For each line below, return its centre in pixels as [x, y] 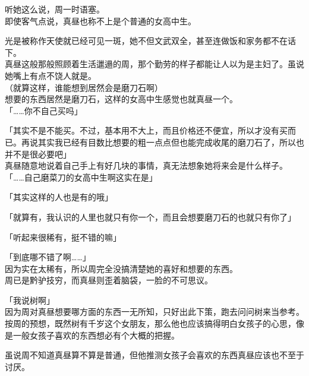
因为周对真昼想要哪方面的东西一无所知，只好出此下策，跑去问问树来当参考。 [154, 312]
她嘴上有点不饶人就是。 [51, 75]
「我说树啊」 [30, 300]
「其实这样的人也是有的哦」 [59, 197]
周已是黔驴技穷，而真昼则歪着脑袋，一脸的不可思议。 [109, 280]
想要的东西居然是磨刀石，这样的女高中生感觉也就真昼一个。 [121, 99]
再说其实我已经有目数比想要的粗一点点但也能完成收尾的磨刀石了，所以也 [163, 142]
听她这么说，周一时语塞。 [55, 9]
